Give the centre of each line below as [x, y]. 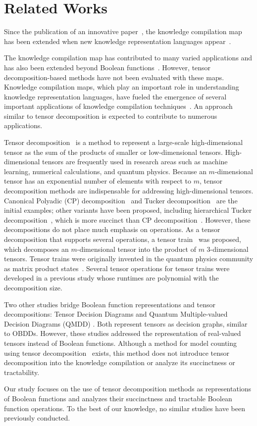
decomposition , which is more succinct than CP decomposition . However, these [127, 219]
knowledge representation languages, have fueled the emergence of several [115, 96]
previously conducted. [37, 418]
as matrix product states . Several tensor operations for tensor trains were [117, 268]
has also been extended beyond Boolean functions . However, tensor [107, 67]
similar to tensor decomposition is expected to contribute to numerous [111, 116]
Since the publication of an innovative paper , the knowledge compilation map [123, 31]
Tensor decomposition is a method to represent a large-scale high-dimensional [124, 142]
